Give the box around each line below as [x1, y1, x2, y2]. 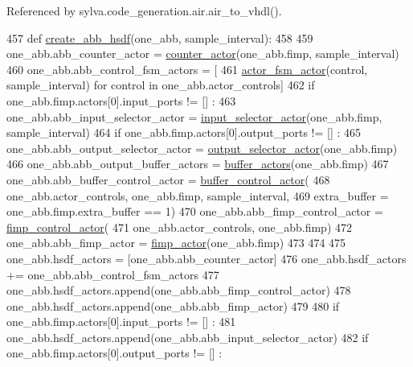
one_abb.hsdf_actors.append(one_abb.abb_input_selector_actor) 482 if [6, 328, 369, 345]
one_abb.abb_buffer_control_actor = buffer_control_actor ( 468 [6, 171, 330, 188]
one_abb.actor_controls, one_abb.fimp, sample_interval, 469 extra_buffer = [6, 187, 389, 204]
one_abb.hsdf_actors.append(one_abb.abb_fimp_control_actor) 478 [6, 282, 351, 299]
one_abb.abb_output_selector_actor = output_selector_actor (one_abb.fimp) [6, 139, 398, 156]
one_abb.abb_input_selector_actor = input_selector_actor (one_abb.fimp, [6, 108, 382, 125]
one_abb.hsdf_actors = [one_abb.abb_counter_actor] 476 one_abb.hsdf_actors [6, 249, 407, 266]
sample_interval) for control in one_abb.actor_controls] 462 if [6, 76, 315, 93]
